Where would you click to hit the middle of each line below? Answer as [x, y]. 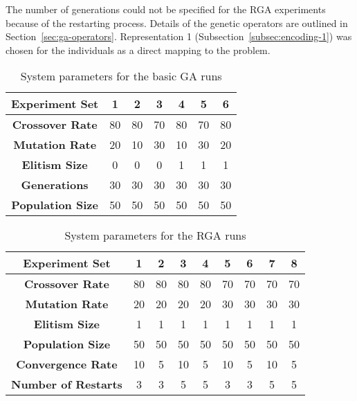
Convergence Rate [67, 364]
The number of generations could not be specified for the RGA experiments [166, 9]
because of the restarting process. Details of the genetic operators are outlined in [177, 23]
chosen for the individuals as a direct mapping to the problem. [138, 50]
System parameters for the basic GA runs [121, 76]
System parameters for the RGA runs [155, 235]
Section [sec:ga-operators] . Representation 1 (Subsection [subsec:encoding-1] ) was [179, 36]
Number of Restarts [67, 384]
